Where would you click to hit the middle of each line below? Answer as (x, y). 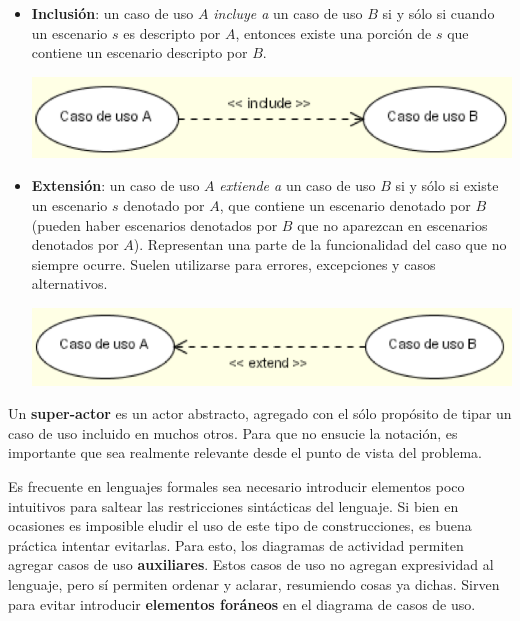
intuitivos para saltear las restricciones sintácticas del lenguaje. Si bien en (233, 505)
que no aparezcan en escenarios (392, 224)
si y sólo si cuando (438, 13)
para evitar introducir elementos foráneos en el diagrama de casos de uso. (242, 603)
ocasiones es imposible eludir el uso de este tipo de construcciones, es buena (240, 525)
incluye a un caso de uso (288, 13)
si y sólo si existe (447, 185)
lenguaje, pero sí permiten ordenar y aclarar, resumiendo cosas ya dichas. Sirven (254, 583)
